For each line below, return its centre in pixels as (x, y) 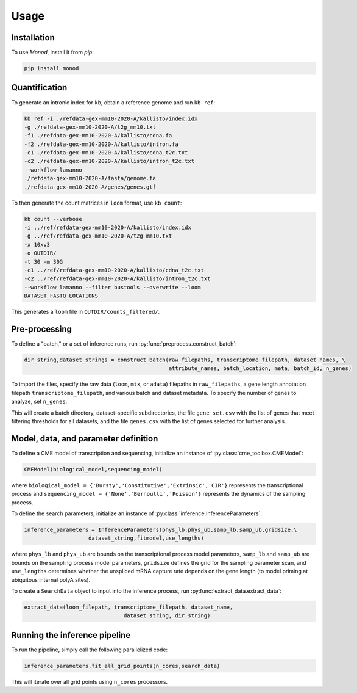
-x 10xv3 (37, 245)
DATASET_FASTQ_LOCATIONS (61, 296)
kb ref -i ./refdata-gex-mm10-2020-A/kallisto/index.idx (111, 118)
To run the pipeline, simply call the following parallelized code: (89, 650)
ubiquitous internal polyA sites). (51, 579)
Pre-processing (42, 329)
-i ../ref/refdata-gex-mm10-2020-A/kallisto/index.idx (108, 228)
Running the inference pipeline (71, 635)
